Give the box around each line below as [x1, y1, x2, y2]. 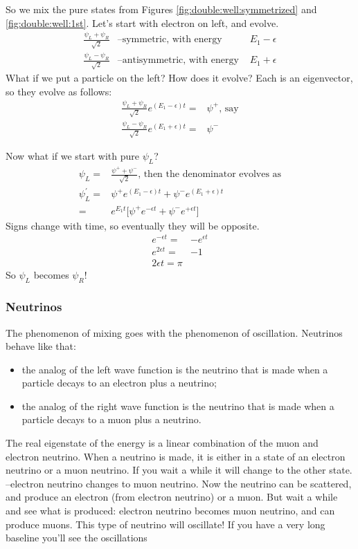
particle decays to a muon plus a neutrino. [21, 412, 202, 427]
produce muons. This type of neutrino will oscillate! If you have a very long [6, 517, 325, 531]
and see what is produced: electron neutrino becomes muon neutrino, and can [6, 503, 335, 518]
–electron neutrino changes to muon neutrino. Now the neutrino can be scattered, [6, 476, 352, 490]
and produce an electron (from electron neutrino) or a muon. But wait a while [6, 490, 338, 504]
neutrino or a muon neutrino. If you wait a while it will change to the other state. [6, 463, 352, 477]
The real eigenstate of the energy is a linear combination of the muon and [6, 436, 319, 450]
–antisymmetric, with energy [117, 55, 239, 66]
